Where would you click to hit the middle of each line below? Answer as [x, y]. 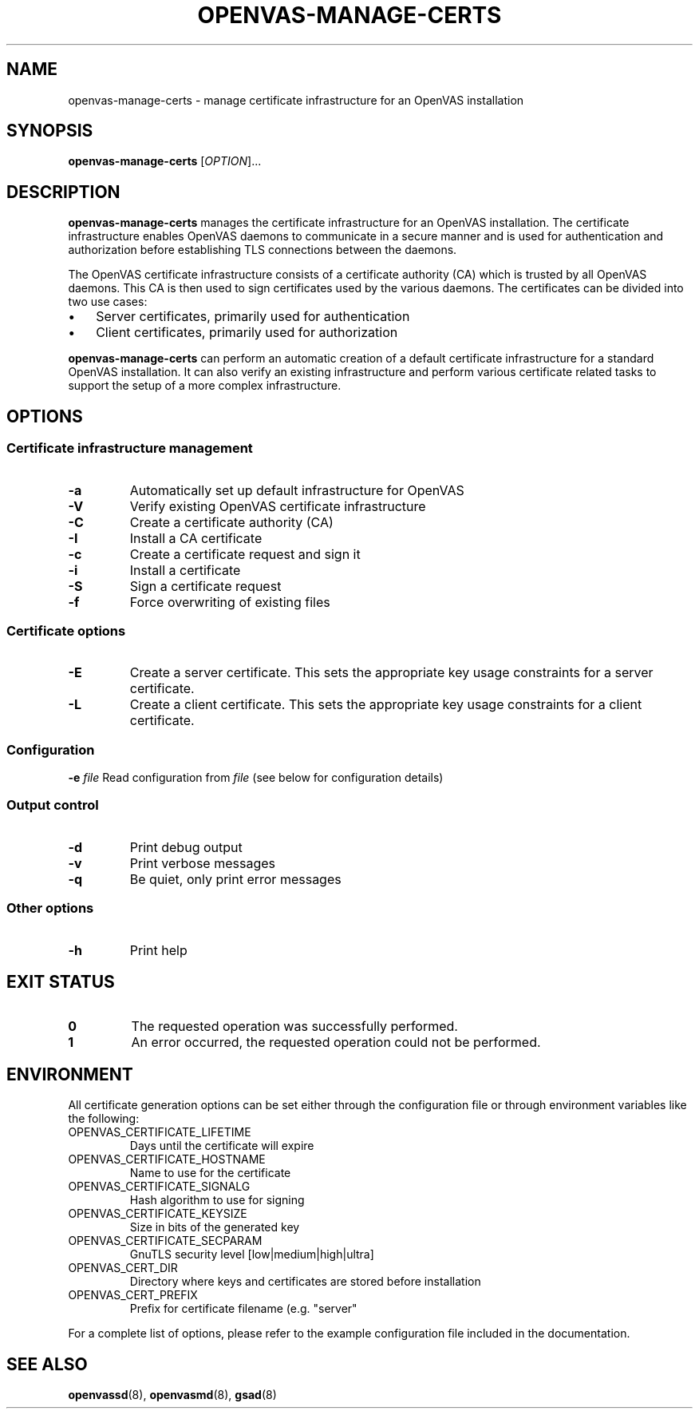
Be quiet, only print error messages [235, 879]
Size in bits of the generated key [215, 1227]
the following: [104, 1119]
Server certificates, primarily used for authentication [253, 317]
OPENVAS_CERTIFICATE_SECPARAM [165, 1241]
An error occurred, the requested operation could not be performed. [336, 1042]
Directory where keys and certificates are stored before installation [305, 1282]
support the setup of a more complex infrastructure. [205, 386]
